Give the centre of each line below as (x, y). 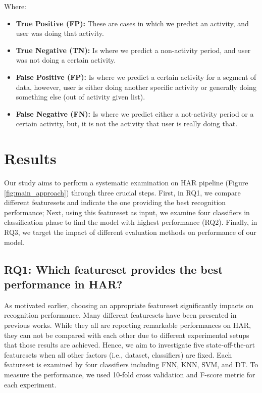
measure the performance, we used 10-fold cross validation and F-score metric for (130, 374)
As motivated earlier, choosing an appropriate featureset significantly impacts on (129, 305)
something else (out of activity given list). (81, 97)
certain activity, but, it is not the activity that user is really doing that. (127, 124)
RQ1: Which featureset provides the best (114, 269)
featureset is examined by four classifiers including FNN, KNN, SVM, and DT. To (131, 364)
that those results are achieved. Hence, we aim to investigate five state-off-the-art (130, 345)
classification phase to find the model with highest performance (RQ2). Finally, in (131, 222)
